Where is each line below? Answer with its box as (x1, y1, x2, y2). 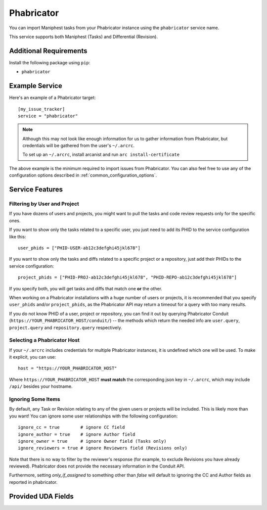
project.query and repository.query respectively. (9, 325, 122, 330)
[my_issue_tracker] (18, 106, 65, 112)
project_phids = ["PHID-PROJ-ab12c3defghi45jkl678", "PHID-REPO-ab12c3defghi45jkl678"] (18, 275, 237, 280)
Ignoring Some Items (9, 396, 60, 403)
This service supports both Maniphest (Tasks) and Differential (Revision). (9, 34, 158, 40)
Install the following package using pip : (9, 59, 90, 65)
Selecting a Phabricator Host (9, 337, 80, 344)
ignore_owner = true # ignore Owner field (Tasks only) (18, 438, 167, 444)
